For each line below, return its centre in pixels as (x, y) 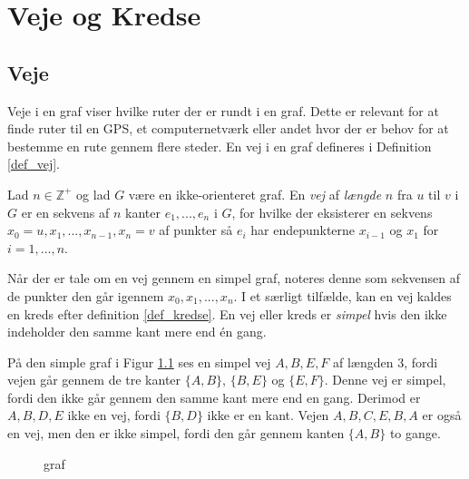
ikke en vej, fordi (114, 415)
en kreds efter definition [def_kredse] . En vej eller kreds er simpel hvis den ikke (227, 313)
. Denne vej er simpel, (385, 380)
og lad (93, 194)
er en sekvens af (65, 212)
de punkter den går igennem (86, 295)
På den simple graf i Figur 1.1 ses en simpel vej (139, 362)
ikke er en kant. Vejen (268, 415)
